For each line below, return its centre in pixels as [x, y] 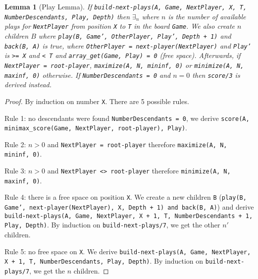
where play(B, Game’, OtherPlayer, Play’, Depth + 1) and [135, 35]
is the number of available [207, 16]
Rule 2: [15, 144]
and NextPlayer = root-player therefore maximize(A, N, [137, 144]
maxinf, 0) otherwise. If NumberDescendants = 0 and [88, 75]
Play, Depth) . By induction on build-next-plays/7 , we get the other [112, 225]
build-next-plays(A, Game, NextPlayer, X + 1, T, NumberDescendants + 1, [129, 216]
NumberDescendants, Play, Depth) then [67, 16]
